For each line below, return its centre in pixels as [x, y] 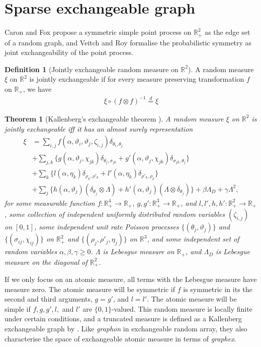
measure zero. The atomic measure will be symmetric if [90, 289]
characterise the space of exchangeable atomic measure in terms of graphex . [120, 338]
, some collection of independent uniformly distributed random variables [115, 214]
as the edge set [228, 32]
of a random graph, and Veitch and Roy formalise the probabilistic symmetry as [128, 42]
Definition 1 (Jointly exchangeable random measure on [92, 69]
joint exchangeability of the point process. [69, 52]
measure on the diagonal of [46, 262]
